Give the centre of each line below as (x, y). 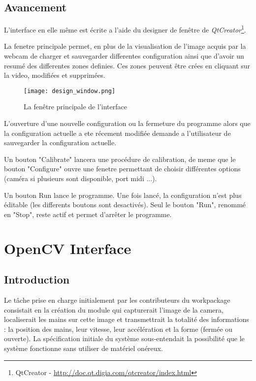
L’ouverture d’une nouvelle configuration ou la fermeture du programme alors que (127, 123)
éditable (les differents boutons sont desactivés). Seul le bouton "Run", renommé (125, 205)
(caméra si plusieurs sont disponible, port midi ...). (80, 178)
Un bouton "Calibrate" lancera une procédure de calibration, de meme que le (120, 159)
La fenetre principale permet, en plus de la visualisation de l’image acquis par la (125, 46)
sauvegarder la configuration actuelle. (60, 143)
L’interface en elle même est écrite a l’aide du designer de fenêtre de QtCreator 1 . (125, 29)
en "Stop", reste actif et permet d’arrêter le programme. (88, 214)
